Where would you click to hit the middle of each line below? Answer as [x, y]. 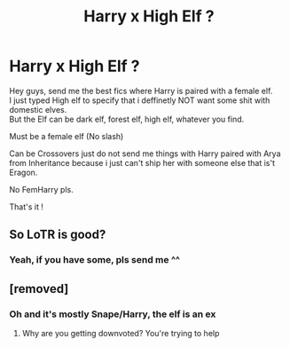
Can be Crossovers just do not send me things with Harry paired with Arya [145, 154]
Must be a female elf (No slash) [67, 136]
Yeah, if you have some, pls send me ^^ [94, 260]
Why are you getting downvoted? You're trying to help [121, 333]
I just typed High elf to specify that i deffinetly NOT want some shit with [140, 100]
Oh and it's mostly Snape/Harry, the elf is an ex [113, 314]
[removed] [39, 289]
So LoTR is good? [58, 235]
